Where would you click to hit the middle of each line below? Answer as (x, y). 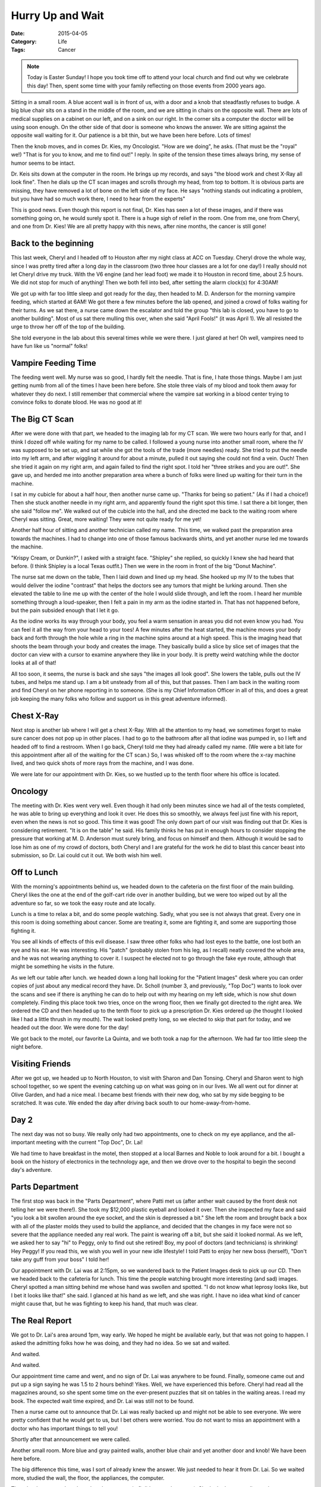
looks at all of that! (34, 663)
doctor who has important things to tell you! (64, 1428)
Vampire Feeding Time (53, 363)
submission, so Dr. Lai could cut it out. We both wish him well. (86, 855)
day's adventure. (32, 1170)
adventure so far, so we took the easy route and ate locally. (83, 903)
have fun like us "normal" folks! (49, 346)
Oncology (29, 791)
